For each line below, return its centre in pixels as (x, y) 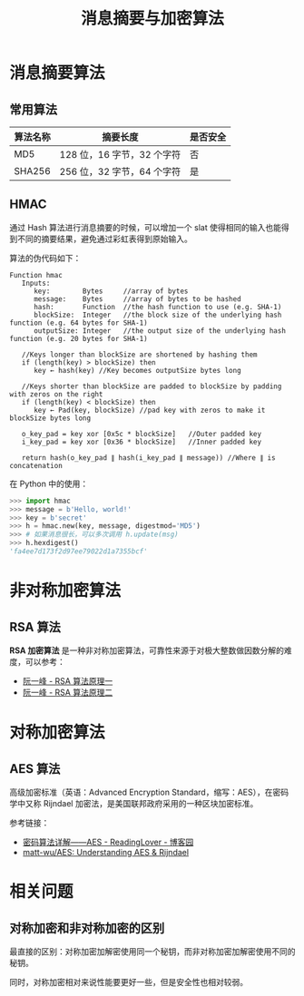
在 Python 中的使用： (49, 483)
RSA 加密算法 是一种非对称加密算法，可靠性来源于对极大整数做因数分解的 (147, 650)
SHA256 (33, 171)
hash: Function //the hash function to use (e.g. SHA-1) (157, 307)
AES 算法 (35, 769)
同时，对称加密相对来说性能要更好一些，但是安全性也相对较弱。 (128, 981)
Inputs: (36, 283)
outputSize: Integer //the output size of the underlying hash (159, 331)
